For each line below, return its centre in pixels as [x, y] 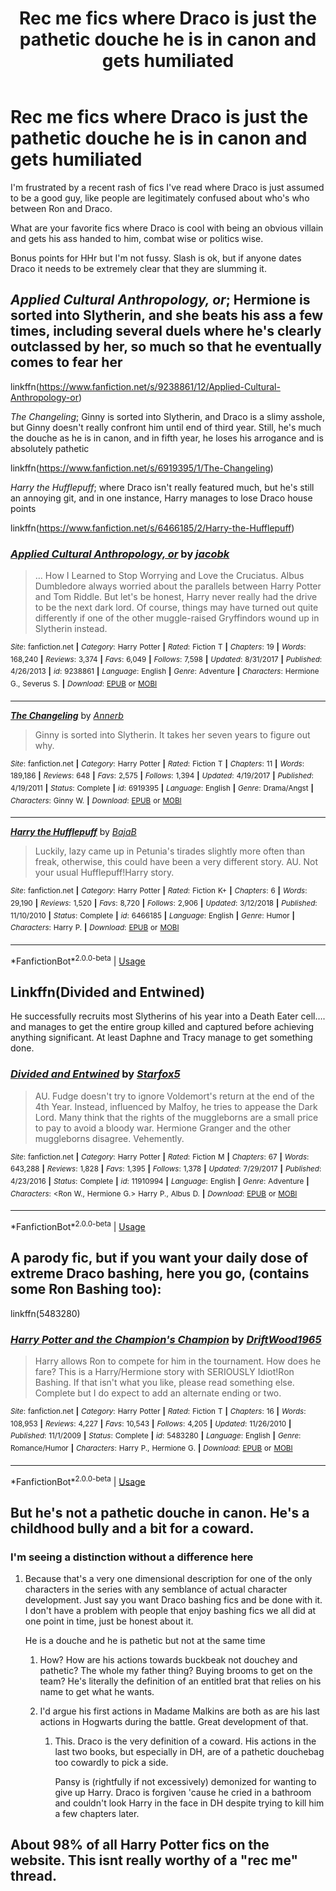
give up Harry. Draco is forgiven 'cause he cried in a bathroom [183, 1793]
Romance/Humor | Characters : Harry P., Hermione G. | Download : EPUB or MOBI [151, 1448]
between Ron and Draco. [61, 208]
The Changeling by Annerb [67, 715]
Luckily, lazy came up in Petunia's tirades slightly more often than [169, 851]
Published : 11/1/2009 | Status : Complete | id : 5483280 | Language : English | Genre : [156, 1436]
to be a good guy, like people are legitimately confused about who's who [160, 198]
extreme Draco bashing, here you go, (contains [160, 1273]
